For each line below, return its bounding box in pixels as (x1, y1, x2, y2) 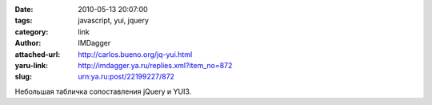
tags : (14, 16, 33, 26)
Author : (14, 38, 42, 48)
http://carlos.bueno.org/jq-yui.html (78, 49, 193, 59)
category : (14, 26, 49, 36)
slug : (14, 72, 32, 82)
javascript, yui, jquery (78, 16, 150, 26)
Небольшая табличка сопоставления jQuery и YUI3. (14, 87, 192, 96)
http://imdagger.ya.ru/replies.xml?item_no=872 (78, 60, 233, 70)
